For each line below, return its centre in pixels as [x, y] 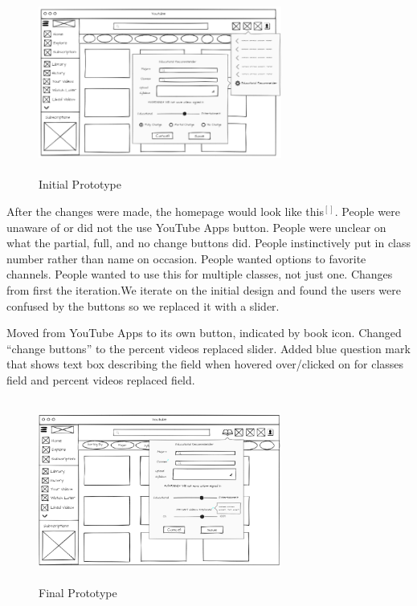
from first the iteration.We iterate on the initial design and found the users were [204, 289]
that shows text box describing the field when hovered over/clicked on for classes [205, 364]
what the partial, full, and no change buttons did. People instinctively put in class [209, 243]
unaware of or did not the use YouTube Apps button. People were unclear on [196, 227]
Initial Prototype [80, 184]
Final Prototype [78, 592]
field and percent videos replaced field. [101, 379]
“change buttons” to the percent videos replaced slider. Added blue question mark [208, 348]
